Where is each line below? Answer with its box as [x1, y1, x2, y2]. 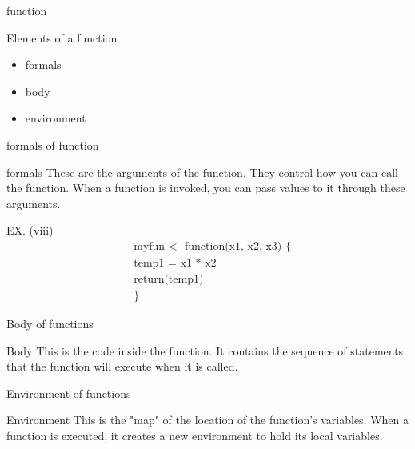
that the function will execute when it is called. [6, 358, 238, 375]
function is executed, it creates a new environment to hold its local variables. [6, 427, 383, 444]
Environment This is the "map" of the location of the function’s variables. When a [6, 411, 409, 428]
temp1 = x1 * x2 [134, 257, 217, 269]
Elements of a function [6, 29, 118, 46]
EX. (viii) [6, 222, 54, 239]
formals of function [6, 136, 99, 153]
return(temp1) [134, 274, 204, 286]
